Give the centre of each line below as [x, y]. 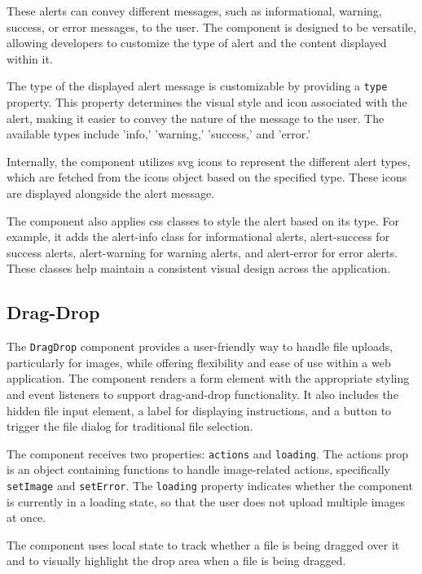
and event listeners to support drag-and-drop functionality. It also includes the [202, 394]
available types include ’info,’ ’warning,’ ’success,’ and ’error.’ [159, 134]
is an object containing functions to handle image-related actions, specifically [198, 469]
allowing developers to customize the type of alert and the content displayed [197, 43]
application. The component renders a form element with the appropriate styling [208, 378]
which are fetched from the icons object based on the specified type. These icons [207, 177]
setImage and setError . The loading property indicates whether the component [210, 486]
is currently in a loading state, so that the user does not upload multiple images [206, 501]
